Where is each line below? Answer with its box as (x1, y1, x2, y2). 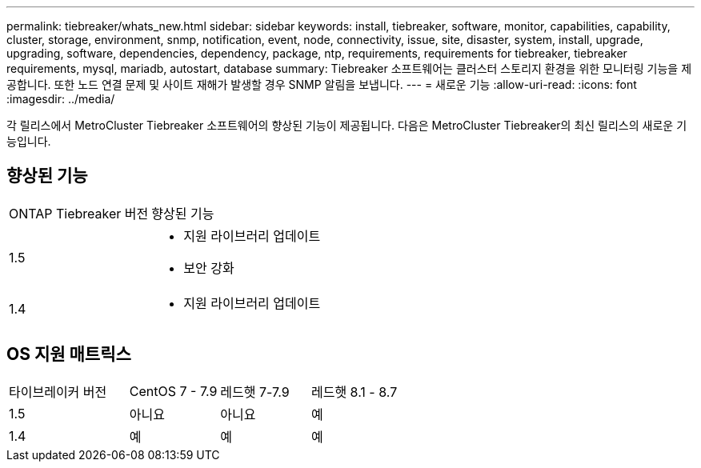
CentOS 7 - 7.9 (129, 382, 218, 399)
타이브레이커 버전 (9, 383, 107, 400)
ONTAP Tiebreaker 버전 (9, 205, 149, 222)
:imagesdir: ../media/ (6, 92, 115, 106)
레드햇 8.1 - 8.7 (310, 383, 398, 400)
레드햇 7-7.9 (220, 383, 290, 400)
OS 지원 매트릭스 (6, 344, 131, 365)
